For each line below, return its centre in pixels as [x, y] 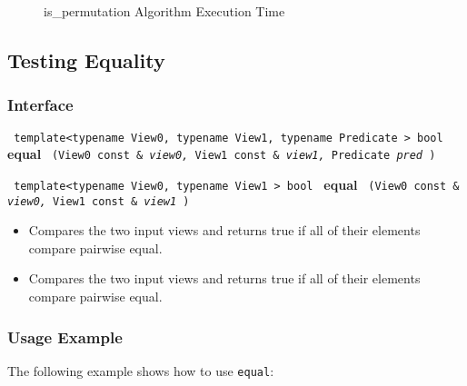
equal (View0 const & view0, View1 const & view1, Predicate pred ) [222, 154]
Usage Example [65, 337]
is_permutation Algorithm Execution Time [164, 11]
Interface [40, 105]
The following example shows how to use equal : [141, 370]
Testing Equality [86, 59]
